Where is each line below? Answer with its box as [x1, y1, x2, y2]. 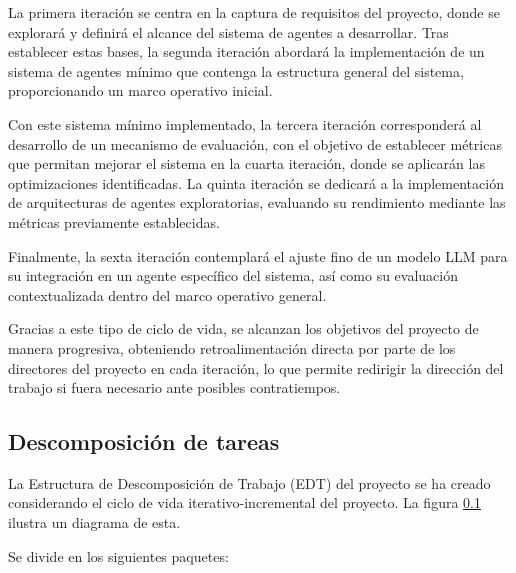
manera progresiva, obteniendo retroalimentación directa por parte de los [8, 337, 456, 358]
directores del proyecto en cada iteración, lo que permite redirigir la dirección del [8, 357, 504, 378]
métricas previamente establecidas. [8, 211, 220, 232]
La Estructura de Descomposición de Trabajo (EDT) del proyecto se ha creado [8, 472, 491, 493]
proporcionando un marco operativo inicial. [8, 80, 273, 101]
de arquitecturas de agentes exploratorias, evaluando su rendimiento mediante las [8, 192, 506, 213]
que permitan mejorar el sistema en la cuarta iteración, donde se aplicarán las [8, 153, 485, 174]
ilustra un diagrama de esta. [8, 512, 181, 533]
